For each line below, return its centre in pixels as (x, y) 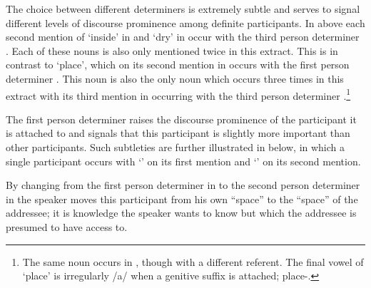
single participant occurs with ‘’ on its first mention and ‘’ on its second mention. (183, 161)
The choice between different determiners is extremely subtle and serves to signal (183, 9)
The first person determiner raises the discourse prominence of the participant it (181, 119)
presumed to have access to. (67, 226)
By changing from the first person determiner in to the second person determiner (183, 185)
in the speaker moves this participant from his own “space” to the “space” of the (182, 199)
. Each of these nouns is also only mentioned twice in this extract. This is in (172, 50)
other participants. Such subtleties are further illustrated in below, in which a (176, 147)
